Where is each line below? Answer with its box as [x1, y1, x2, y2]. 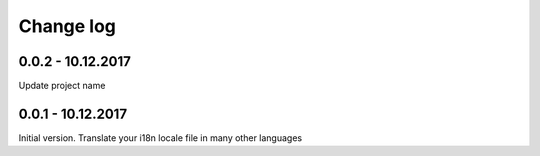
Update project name [18, 80, 106, 92]
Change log [18, 15, 117, 37]
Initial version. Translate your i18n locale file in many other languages [18, 131, 303, 144]
